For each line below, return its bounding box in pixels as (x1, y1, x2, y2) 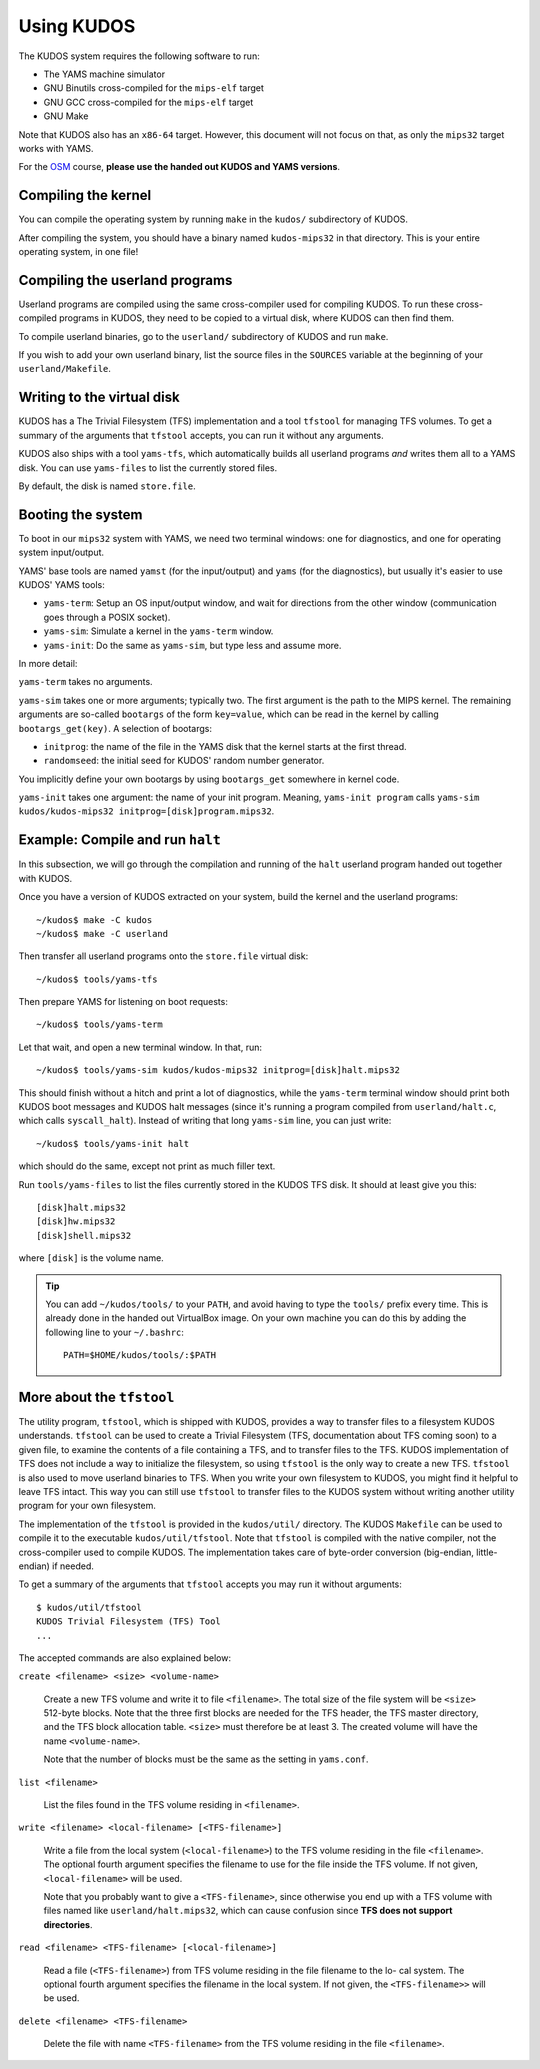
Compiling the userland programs (18, 271, 233, 289)
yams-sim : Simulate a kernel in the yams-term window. (43, 625, 274, 637)
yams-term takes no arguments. (18, 676, 154, 688)
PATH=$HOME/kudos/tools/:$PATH (63, 1350, 217, 1361)
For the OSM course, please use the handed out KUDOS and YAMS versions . (18, 161, 340, 173)
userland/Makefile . (18, 363, 112, 375)
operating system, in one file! (18, 245, 139, 257)
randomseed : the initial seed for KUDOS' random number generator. (43, 755, 325, 767)
